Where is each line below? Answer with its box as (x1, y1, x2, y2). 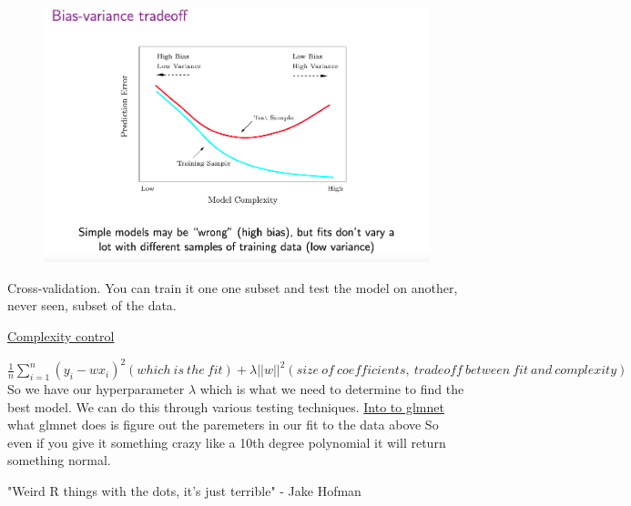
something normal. (7, 450, 111, 470)
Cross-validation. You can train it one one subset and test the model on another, (7, 278, 458, 297)
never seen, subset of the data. (7, 296, 177, 315)
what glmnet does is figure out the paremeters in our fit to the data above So (7, 415, 439, 434)
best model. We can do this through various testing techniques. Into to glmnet (7, 397, 444, 416)
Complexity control (7, 326, 115, 345)
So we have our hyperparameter (7, 379, 185, 399)
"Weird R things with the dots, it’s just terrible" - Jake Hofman (7, 481, 361, 501)
